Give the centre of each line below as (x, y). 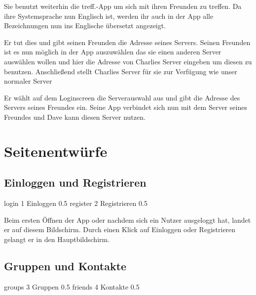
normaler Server (28, 81)
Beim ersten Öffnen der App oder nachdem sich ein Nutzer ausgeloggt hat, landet (128, 220)
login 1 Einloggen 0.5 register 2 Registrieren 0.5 (76, 203)
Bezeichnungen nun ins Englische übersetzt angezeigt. (85, 25)
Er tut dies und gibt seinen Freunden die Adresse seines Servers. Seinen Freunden (127, 42)
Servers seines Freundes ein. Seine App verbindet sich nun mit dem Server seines (126, 107)
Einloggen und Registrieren (75, 182)
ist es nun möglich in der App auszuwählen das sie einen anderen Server (113, 52)
